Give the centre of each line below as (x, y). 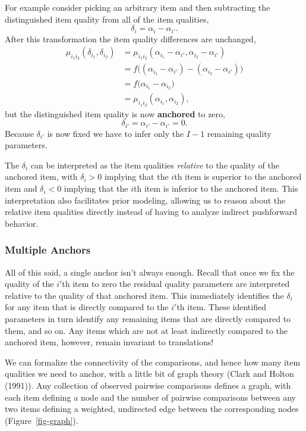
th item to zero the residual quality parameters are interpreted (176, 284)
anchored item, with (41, 177)
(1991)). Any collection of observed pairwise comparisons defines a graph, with (148, 385)
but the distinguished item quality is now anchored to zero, (115, 113)
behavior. (22, 223)
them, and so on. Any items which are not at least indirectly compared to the (146, 330)
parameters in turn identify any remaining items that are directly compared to (148, 319)
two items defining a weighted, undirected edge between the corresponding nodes (152, 409)
